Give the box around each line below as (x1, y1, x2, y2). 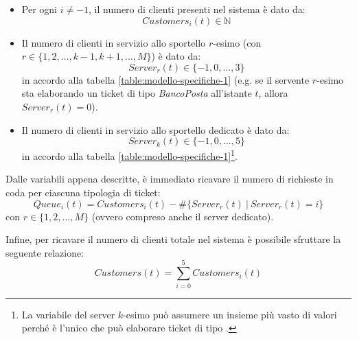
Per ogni (21, 2, 57, 16)
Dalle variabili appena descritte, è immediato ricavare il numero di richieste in (5, 172, 334, 186)
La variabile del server (21, 307, 115, 321)
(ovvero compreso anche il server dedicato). (91, 209, 274, 223)
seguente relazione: (5, 245, 84, 259)
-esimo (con (213, 35, 262, 49)
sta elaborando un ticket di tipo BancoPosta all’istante (21, 86, 252, 100)
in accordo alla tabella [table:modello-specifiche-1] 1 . (21, 147, 238, 163)
